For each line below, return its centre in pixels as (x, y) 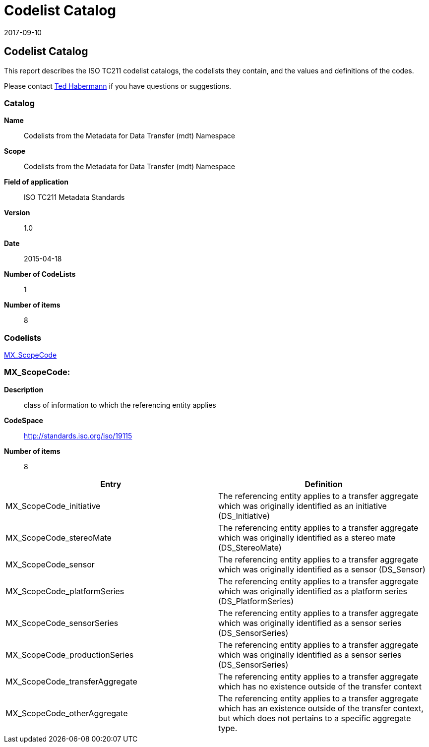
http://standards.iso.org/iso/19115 (78, 436)
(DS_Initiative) (244, 516)
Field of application (36, 182)
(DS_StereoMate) (250, 547)
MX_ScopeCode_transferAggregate (71, 681)
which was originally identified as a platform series (313, 591)
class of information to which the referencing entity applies (120, 405)
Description (24, 389)
